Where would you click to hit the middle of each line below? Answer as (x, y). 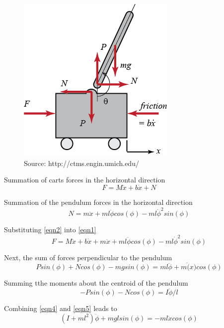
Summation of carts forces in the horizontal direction (85, 180)
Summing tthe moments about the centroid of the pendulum (96, 283)
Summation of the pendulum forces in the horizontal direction (98, 202)
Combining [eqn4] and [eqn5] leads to (61, 308)
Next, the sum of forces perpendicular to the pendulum (88, 257)
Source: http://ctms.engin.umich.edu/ (81, 163)
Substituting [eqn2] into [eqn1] (50, 230)
